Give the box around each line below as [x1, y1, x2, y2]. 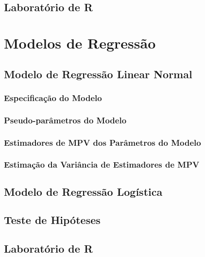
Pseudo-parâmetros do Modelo [4, 114, 127, 126]
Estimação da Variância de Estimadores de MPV [4, 158, 200, 171]
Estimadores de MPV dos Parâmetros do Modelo [4, 136, 201, 148]
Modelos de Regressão [4, 33, 156, 52]
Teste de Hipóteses [4, 212, 101, 227]
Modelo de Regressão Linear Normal [4, 66, 192, 81]
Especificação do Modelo [4, 91, 102, 103]
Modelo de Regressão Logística [4, 184, 163, 199]
